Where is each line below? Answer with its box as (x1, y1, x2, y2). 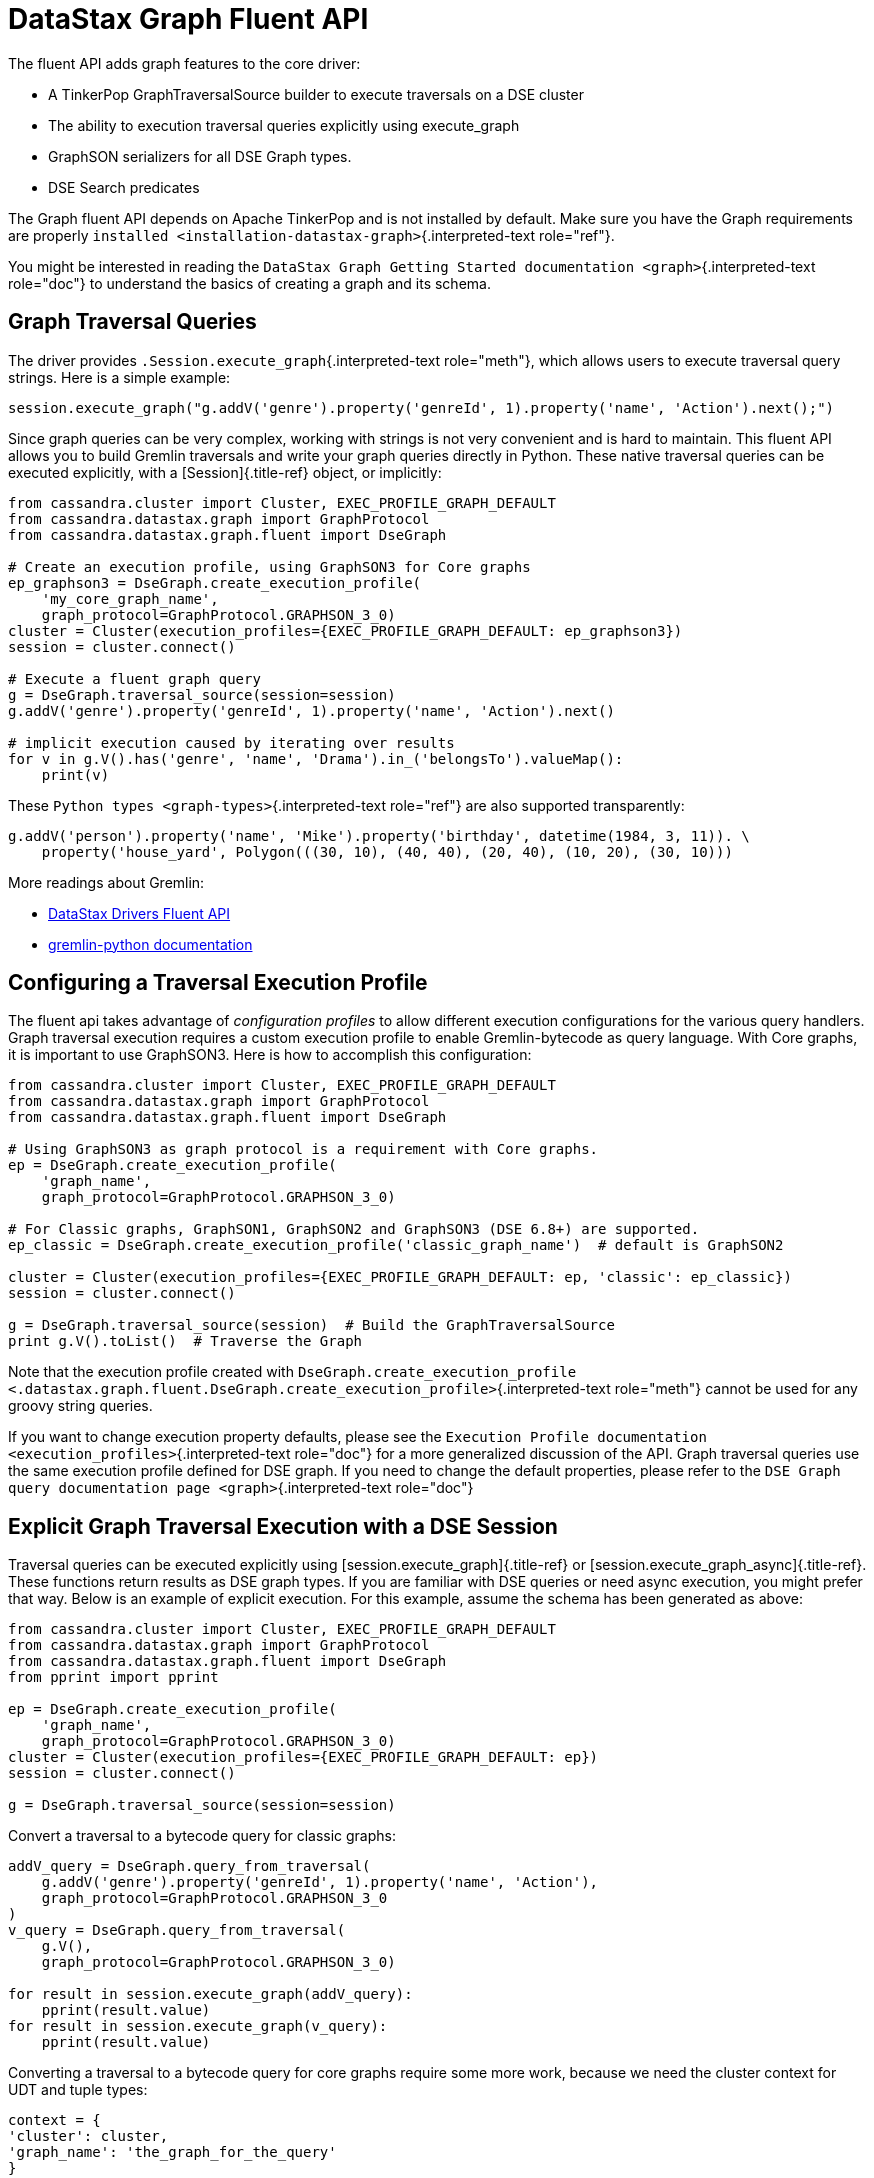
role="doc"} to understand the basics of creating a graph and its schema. (8, 274, 491, 292)
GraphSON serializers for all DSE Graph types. (48, 147, 352, 165)
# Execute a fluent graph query (8, 670, 261, 687)
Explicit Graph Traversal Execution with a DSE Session (8, 1513, 558, 1539)
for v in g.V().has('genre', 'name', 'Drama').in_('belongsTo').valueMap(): (8, 750, 624, 767)
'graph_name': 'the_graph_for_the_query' (8, 2144, 337, 2161)
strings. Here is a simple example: (8, 368, 231, 386)
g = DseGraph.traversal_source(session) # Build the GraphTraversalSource (8, 1317, 615, 1334)
